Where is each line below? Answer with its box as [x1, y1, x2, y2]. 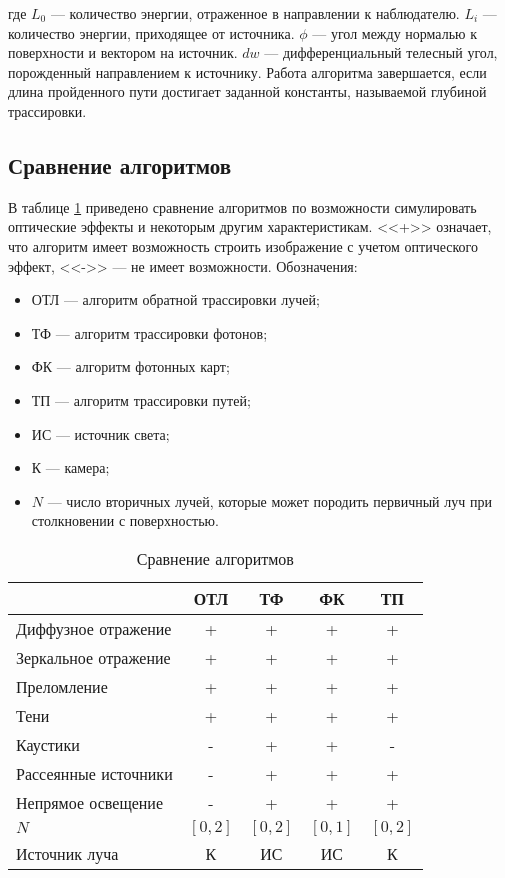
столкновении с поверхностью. [31, 510, 219, 531]
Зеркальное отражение [16, 645, 171, 669]
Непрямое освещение [16, 790, 164, 814]
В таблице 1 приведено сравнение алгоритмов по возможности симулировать [8, 196, 477, 217]
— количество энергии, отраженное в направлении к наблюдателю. [50, 3, 460, 23]
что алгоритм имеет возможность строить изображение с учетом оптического [8, 235, 479, 256]
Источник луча [16, 841, 119, 865]
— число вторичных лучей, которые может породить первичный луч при [47, 490, 492, 511]
